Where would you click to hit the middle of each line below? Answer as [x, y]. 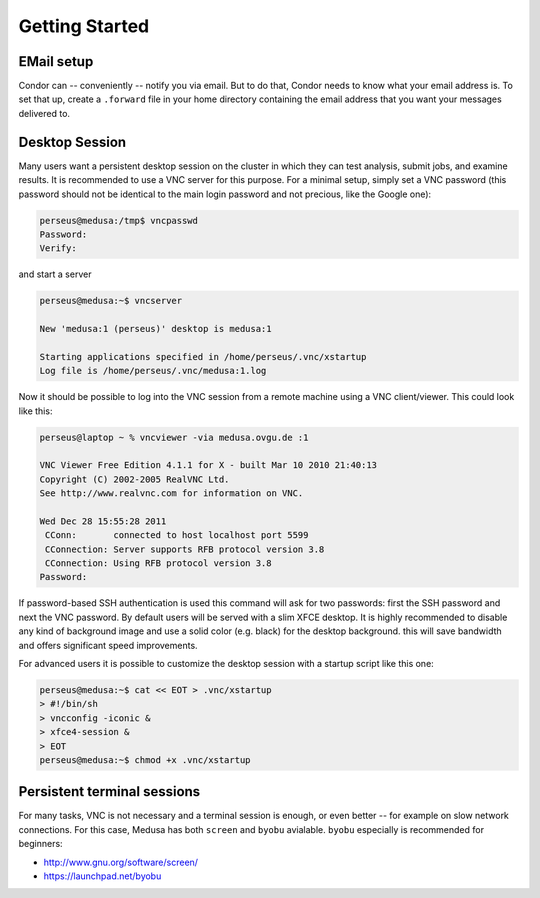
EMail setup [56, 61]
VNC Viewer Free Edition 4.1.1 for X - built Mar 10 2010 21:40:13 [208, 465]
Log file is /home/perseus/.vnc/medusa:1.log [153, 371]
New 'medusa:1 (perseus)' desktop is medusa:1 [155, 329]
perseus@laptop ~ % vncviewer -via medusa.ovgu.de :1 [174, 437]
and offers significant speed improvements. [108, 645]
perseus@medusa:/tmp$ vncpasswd [119, 220]
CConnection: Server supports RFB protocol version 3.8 [185, 549]
